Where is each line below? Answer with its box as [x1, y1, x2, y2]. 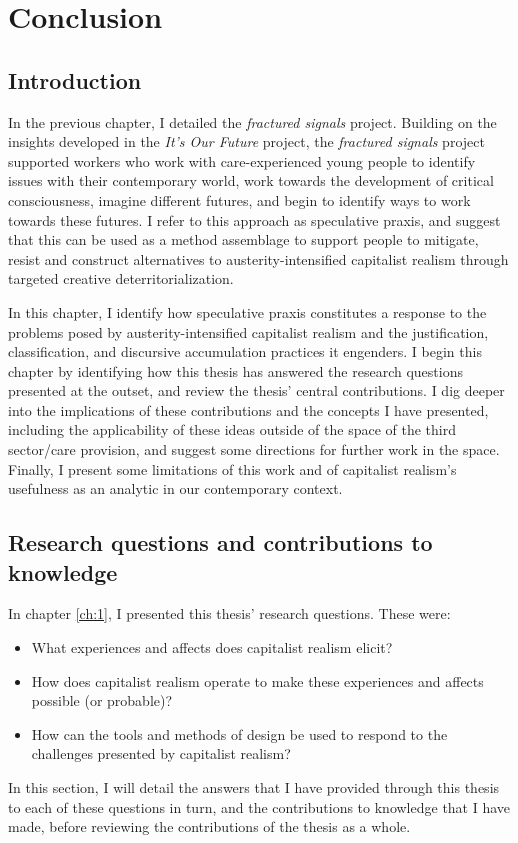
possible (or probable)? [31, 690, 173, 711]
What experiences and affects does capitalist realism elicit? [31, 637, 393, 658]
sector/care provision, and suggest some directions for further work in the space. [8, 439, 500, 460]
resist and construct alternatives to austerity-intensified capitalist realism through [8, 248, 509, 269]
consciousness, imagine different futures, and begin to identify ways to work [8, 189, 471, 210]
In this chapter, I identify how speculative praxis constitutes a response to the [8, 301, 487, 322]
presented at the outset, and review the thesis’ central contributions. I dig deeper [8, 380, 505, 401]
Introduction [8, 64, 142, 95]
